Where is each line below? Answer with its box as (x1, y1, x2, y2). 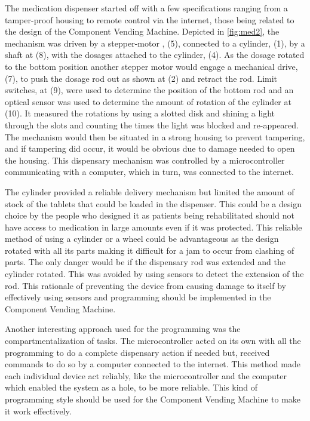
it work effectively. (5, 404, 72, 417)
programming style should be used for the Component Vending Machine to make (5, 393, 301, 405)
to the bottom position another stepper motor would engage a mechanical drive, (5, 60, 298, 72)
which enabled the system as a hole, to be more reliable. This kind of (5, 381, 258, 394)
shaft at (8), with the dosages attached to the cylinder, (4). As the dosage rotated (5, 48, 305, 61)
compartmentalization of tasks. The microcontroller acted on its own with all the (5, 334, 301, 347)
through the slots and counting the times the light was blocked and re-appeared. (5, 118, 299, 131)
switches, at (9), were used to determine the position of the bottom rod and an (5, 84, 294, 96)
